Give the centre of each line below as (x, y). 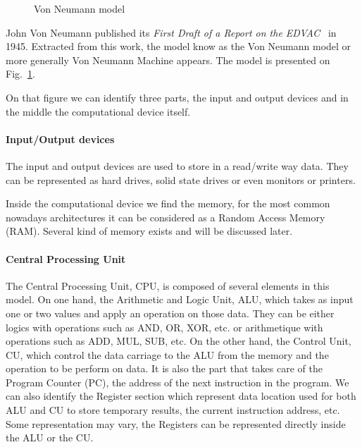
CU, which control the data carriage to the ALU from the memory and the (167, 354)
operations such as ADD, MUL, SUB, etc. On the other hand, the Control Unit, (179, 341)
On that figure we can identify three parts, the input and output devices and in (177, 97)
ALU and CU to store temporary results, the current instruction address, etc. (173, 410)
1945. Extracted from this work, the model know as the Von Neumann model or (179, 46)
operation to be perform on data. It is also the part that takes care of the (164, 368)
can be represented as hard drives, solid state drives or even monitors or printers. (181, 179)
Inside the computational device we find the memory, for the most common (168, 203)
